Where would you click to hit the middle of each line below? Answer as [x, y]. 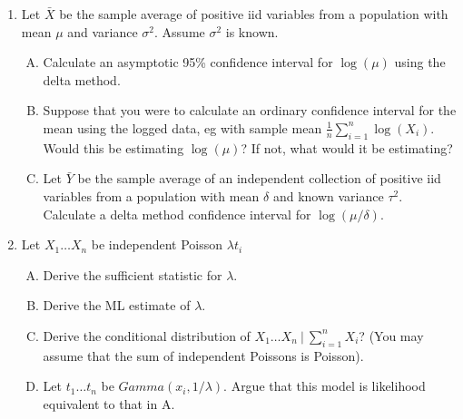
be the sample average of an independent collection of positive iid [259, 178]
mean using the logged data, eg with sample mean [182, 127]
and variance [103, 31]
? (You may [391, 335]
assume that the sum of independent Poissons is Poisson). [203, 355]
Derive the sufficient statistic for [133, 274]
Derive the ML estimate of [117, 305]
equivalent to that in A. [109, 403]
